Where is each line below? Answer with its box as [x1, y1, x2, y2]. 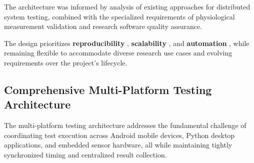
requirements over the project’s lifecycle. [4, 57, 127, 67]
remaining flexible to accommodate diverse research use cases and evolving [4, 47, 232, 58]
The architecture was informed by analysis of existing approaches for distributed [4, 1, 250, 11]
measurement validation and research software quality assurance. [4, 21, 202, 31]
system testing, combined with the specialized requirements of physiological [4, 11, 235, 21]
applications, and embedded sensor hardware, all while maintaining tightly [4, 139, 232, 150]
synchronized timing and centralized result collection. [4, 149, 167, 159]
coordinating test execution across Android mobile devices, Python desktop [4, 129, 235, 140]
